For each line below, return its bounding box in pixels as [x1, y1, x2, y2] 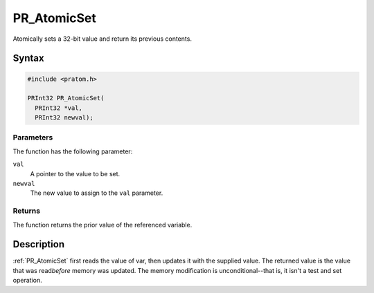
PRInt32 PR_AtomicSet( [27, 94, 105, 102]
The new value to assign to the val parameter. [30, 189, 163, 197]
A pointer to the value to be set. [30, 169, 121, 178]
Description [12, 238, 65, 250]
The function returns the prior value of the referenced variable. [12, 220, 193, 229]
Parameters [12, 133, 53, 142]
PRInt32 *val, [35, 104, 83, 112]
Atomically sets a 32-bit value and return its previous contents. [12, 35, 192, 43]
